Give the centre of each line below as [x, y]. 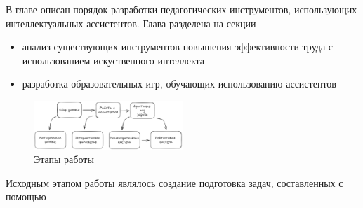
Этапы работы [64, 159]
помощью [26, 196]
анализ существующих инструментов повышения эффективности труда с [178, 47]
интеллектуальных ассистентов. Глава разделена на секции [131, 23]
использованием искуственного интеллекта [113, 60]
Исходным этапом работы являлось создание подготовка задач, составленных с [174, 182]
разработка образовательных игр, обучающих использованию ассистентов [179, 84]
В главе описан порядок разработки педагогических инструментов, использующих [181, 9]
